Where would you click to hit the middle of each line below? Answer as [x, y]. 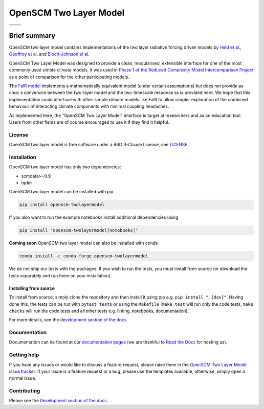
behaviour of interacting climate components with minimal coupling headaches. [89, 106]
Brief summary [32, 35]
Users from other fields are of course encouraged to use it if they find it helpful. [89, 122]
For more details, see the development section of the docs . [68, 320]
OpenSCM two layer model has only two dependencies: [65, 167]
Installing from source [32, 288]
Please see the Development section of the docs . [58, 401]
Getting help [24, 355]
